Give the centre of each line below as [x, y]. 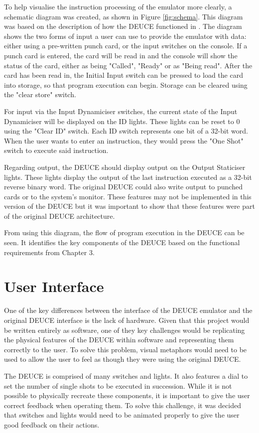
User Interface [54, 286]
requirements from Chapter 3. [49, 252]
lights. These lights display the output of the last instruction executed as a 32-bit [128, 177]
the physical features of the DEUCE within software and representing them [119, 340]
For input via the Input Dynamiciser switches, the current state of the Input [121, 111]
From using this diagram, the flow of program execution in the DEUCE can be [124, 232]
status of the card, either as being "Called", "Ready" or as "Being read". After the [128, 65]
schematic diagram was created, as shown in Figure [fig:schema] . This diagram [124, 16]
